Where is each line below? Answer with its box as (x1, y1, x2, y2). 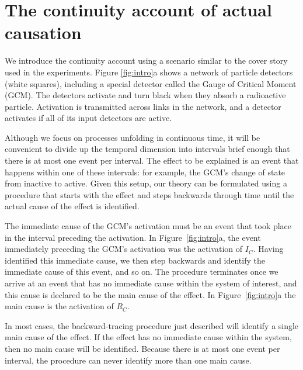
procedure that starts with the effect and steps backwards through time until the (5, 188, 294, 200)
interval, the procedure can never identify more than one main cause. (5, 354, 252, 366)
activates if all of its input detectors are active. (5, 112, 172, 124)
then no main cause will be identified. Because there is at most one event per (5, 342, 280, 354)
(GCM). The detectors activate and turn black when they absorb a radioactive (5, 89, 286, 101)
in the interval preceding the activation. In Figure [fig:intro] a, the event (5, 231, 261, 243)
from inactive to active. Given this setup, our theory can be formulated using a (5, 177, 287, 189)
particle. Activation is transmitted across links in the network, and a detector (5, 100, 281, 112)
